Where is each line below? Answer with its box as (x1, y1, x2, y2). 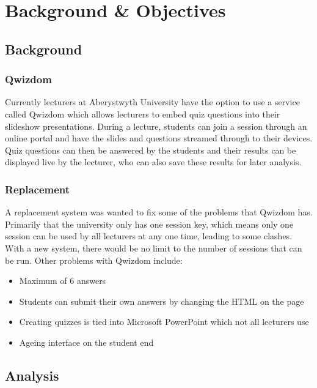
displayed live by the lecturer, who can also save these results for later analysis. (5, 155, 302, 168)
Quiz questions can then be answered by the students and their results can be (5, 143, 296, 156)
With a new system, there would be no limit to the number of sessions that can (5, 241, 302, 254)
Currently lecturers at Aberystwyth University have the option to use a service (5, 95, 300, 108)
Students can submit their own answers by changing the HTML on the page (19, 294, 304, 307)
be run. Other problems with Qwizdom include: (5, 253, 183, 266)
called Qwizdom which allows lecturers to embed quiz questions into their (5, 107, 280, 120)
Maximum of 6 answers (19, 274, 106, 287)
